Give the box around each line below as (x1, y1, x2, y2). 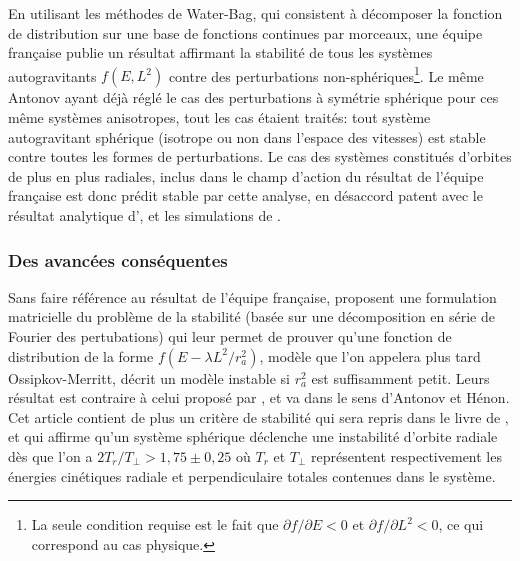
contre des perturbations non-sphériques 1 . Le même (168, 62, 484, 86)
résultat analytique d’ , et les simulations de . (8, 205, 281, 225)
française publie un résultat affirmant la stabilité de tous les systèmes (8, 42, 433, 63)
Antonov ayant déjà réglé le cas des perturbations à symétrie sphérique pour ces (8, 87, 499, 108)
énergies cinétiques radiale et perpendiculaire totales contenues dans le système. (8, 465, 496, 486)
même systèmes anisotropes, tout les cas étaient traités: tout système (8, 107, 431, 128)
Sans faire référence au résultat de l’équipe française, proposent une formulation (8, 286, 497, 307)
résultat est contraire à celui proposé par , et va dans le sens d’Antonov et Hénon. (8, 387, 510, 408)
